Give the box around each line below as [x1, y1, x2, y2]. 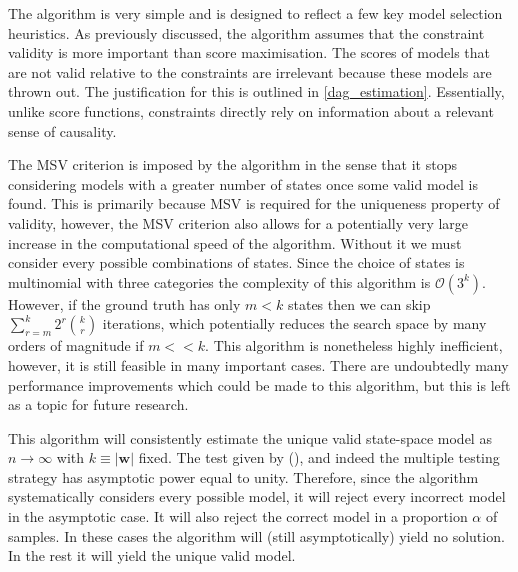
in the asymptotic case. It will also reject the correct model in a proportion [8, 506, 468, 527]
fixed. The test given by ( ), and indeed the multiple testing [138, 447, 500, 468]
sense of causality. [8, 120, 117, 141]
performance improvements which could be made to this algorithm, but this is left [8, 374, 511, 395]
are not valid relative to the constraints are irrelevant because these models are [8, 61, 492, 82]
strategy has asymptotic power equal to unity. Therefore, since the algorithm [8, 466, 479, 487]
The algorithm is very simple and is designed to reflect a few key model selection [8, 3, 503, 23]
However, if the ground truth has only [8, 293, 241, 314]
